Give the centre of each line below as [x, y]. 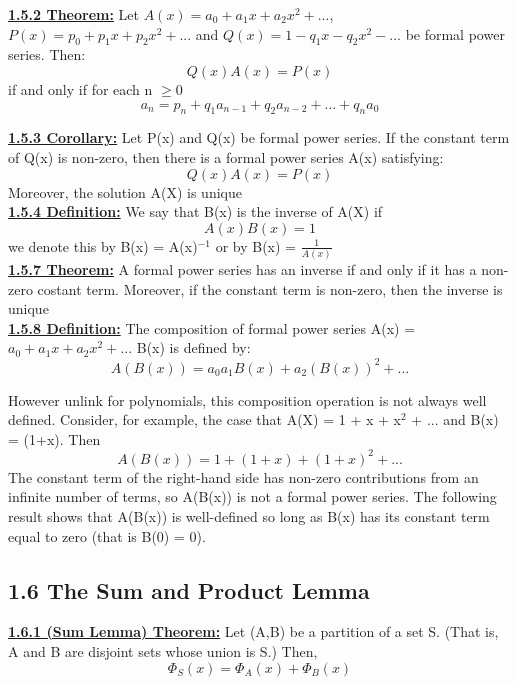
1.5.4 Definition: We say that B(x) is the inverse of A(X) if [195, 211]
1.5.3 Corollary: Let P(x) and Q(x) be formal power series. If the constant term [259, 137]
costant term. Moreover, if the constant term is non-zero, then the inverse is [270, 288]
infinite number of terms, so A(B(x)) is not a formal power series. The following [252, 496]
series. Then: [47, 54]
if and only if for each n [80, 88]
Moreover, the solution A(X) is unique [125, 191]
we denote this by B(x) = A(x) [103, 245]
